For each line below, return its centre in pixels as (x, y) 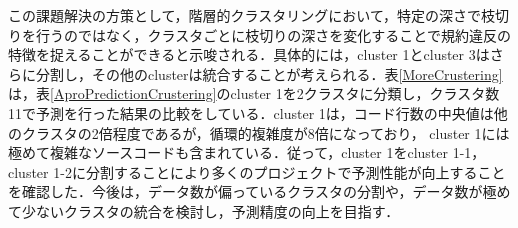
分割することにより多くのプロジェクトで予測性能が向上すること (295, 171)
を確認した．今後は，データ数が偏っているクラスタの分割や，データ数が (245, 191)
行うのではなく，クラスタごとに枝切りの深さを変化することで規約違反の (273, 34)
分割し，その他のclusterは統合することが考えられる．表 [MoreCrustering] (269, 73)
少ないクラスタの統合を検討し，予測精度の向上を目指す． (210, 210)
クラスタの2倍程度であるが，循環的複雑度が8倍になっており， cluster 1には (265, 132)
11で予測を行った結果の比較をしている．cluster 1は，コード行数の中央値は (251, 112)
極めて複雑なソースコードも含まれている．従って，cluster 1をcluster (228, 152)
